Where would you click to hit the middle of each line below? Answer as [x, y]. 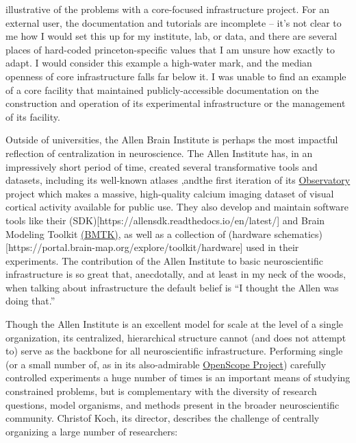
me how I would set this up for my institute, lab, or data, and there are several [171, 36]
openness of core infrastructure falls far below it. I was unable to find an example [176, 76]
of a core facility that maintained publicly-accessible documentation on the [162, 89]
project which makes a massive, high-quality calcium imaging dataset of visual [170, 193]
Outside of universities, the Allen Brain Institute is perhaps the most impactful [172, 140]
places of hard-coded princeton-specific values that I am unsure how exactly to [170, 49]
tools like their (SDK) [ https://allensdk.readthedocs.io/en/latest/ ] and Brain [165, 220]
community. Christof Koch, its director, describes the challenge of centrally [163, 418]
